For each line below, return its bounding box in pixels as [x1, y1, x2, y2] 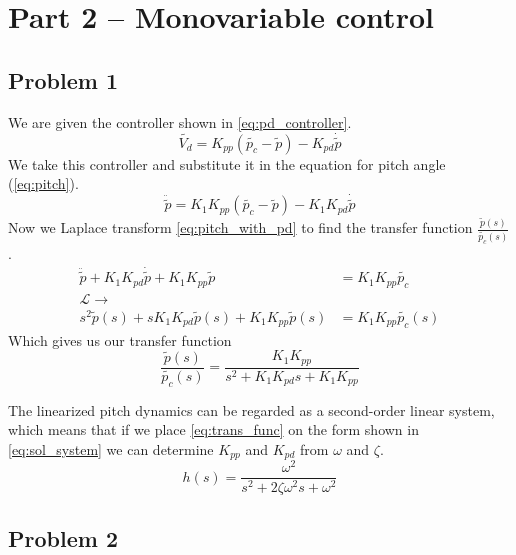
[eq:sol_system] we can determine [8, 438, 214, 459]
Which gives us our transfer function [8, 329, 232, 350]
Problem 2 [8, 522, 118, 553]
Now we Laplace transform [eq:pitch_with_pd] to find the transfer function [8, 217, 473, 238]
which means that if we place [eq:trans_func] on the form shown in [8, 419, 419, 440]
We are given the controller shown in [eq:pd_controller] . [8, 111, 352, 132]
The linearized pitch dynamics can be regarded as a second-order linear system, [8, 399, 495, 420]
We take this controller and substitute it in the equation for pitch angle [8, 153, 446, 174]
